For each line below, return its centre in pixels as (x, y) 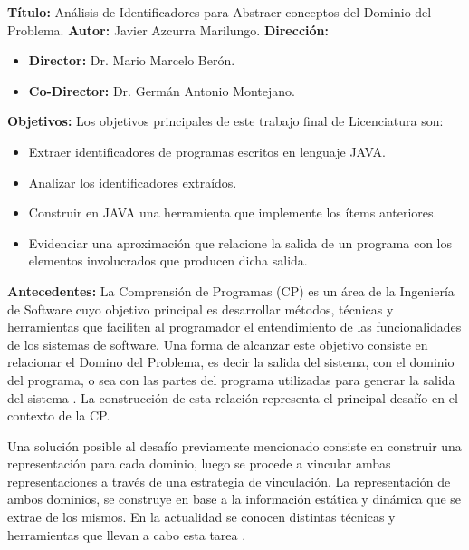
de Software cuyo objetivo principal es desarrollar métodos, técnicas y (201, 309)
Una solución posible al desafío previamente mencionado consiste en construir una (234, 445)
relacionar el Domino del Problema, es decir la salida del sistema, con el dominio (231, 362)
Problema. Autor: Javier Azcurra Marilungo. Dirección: (168, 29)
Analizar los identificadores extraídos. (133, 182)
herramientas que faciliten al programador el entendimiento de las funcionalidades (234, 327)
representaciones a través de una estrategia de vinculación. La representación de (229, 481)
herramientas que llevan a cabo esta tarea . (127, 534)
